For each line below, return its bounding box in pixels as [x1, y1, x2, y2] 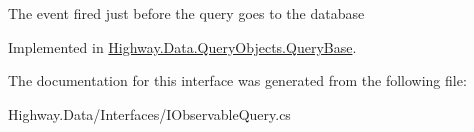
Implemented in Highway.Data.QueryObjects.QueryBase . [8, 36, 357, 57]
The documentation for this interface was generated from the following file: [8, 70, 467, 91]
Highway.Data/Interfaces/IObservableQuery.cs [8, 103, 291, 124]
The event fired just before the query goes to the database [8, 3, 365, 23]
